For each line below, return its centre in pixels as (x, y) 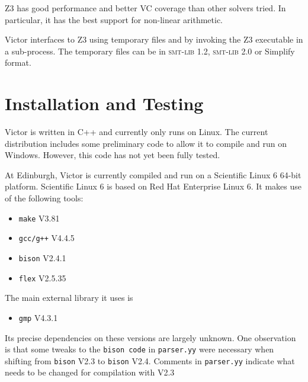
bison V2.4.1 (42, 257)
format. (18, 62)
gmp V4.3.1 (38, 317)
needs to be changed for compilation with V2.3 (90, 372)
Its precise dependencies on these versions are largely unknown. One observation (150, 337)
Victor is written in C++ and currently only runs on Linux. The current (137, 132)
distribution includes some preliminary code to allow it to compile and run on (146, 143)
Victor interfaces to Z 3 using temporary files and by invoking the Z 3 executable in (154, 39)
